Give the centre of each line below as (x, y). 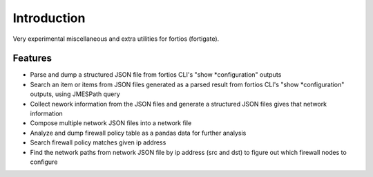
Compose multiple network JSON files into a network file (111, 123)
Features (32, 58)
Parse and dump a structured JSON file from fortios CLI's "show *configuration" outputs (156, 75)
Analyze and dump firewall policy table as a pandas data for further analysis (138, 133)
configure (44, 162)
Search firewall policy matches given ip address (98, 142)
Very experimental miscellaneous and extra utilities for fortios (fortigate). (116, 39)
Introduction (49, 18)
